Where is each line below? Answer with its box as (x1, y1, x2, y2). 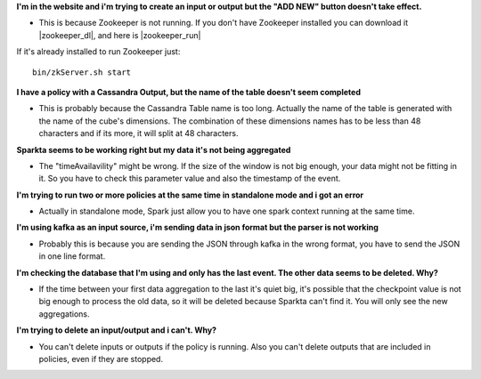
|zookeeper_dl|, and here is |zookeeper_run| (38, 29, 201, 40)
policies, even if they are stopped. (38, 353, 164, 364)
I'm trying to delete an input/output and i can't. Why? (16, 325, 217, 335)
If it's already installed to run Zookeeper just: (16, 46, 181, 57)
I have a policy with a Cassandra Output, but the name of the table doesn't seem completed (16, 86, 361, 97)
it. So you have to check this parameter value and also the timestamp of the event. (38, 173, 341, 184)
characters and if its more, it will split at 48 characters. (38, 128, 239, 139)
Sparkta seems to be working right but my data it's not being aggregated (16, 144, 291, 155)
